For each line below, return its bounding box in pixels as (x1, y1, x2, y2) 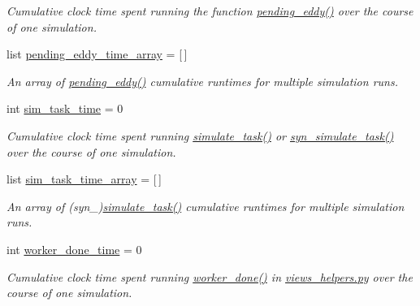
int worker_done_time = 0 (6, 240, 142, 257)
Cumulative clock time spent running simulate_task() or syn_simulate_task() (6, 127, 394, 144)
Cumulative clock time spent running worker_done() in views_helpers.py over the (6, 268, 413, 285)
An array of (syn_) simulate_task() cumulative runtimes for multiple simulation (6, 197, 405, 214)
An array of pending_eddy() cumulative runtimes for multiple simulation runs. (6, 72, 398, 89)
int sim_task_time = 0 (6, 100, 123, 117)
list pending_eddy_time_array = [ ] (6, 45, 188, 62)
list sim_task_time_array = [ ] (6, 170, 162, 187)
